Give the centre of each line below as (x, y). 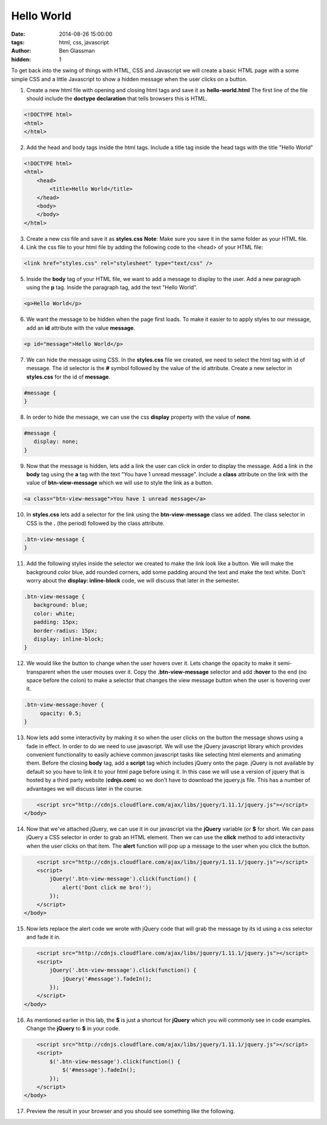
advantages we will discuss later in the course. (85, 788)
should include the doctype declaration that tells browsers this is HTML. (117, 99)
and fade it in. (43, 937)
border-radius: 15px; (66, 630)
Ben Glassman (77, 51)
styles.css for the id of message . (68, 377)
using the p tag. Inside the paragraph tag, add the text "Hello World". (112, 288)
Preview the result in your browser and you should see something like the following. (131, 1111)
